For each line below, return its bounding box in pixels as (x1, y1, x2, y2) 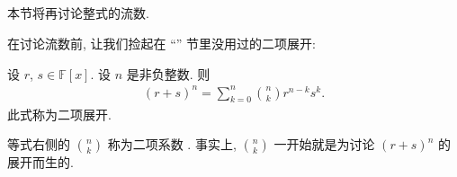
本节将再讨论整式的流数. (7, 4, 149, 22)
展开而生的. (7, 153, 74, 172)
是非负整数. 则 (126, 64, 211, 83)
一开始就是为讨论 (273, 135, 375, 154)
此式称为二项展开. (7, 104, 112, 123)
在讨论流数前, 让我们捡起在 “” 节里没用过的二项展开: (7, 33, 316, 52)
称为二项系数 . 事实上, (107, 135, 237, 154)
